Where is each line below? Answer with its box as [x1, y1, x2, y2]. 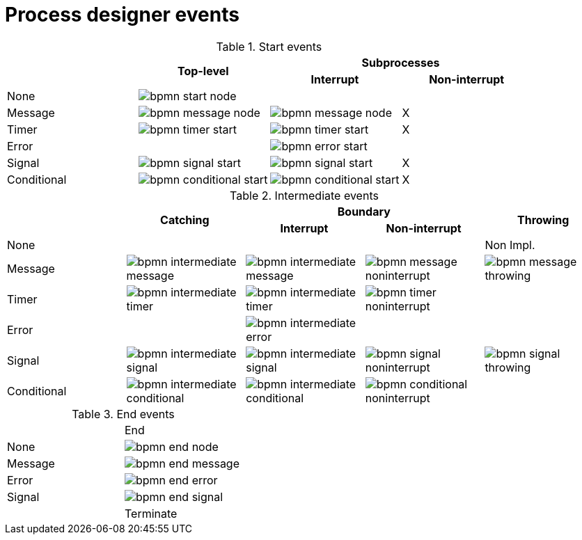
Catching [160, 212, 210, 227]
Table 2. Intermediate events [230, 188, 379, 202]
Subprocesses [361, 55, 440, 70]
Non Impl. [485, 237, 535, 252]
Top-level [178, 63, 229, 78]
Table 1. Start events [216, 39, 322, 54]
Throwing [517, 212, 569, 227]
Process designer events [5, 3, 239, 26]
